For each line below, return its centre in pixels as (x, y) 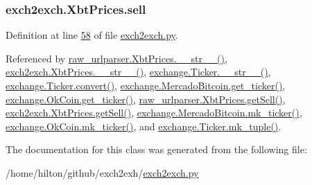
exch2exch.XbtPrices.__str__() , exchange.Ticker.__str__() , (138, 72)
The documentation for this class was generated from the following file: (156, 149)
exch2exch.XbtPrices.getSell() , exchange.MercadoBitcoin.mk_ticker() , (154, 113)
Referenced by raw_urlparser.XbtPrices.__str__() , (116, 58)
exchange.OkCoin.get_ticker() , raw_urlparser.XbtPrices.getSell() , (146, 99)
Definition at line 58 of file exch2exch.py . (92, 35)
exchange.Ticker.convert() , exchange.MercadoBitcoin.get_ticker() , (146, 85)
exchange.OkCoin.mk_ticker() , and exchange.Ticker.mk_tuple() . (144, 126)
